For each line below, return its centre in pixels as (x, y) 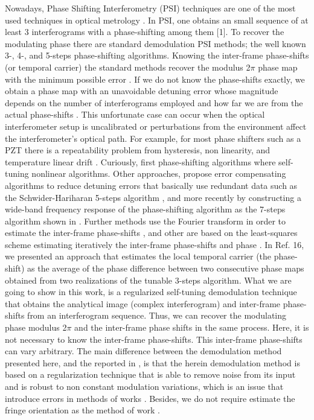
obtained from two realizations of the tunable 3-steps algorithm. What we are (148, 280)
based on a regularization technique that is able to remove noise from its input (150, 374)
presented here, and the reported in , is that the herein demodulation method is (152, 362)
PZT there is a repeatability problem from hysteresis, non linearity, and (138, 150)
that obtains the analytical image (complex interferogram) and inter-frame (143, 303)
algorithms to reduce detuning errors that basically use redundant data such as (151, 185)
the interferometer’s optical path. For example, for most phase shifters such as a (153, 138)
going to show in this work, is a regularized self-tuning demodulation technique (151, 292)
